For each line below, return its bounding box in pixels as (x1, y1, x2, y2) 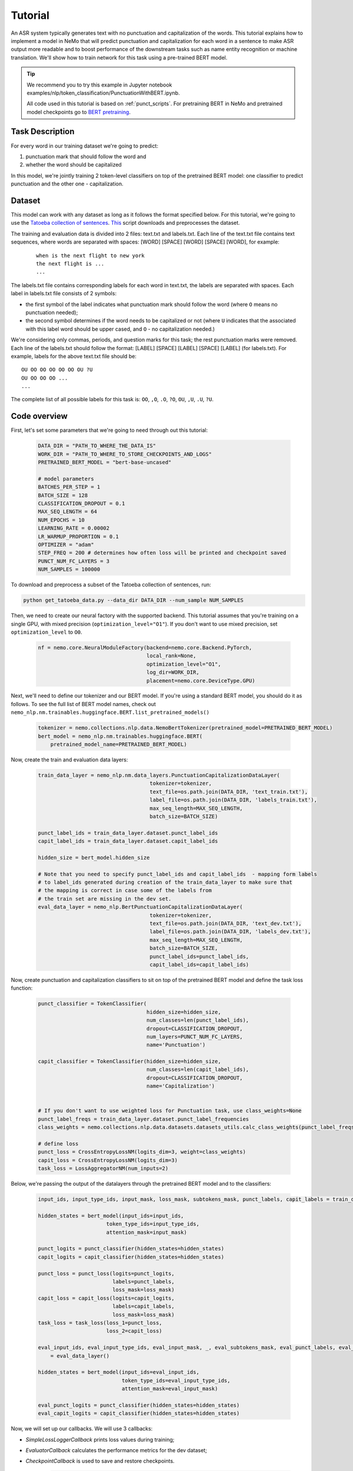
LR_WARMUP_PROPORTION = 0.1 (38, 533, 119, 540)
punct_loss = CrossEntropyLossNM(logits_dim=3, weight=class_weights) (38, 1149, 247, 1156)
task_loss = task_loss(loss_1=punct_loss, (38, 1319, 162, 1326)
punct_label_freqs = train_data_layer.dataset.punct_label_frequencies (38, 1116, 249, 1122)
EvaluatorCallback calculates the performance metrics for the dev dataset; (25, 1447, 207, 1454)
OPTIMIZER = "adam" (38, 541, 94, 548)
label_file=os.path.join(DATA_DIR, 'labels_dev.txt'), (149, 928, 311, 935)
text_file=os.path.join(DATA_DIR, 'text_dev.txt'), (149, 920, 302, 927)
